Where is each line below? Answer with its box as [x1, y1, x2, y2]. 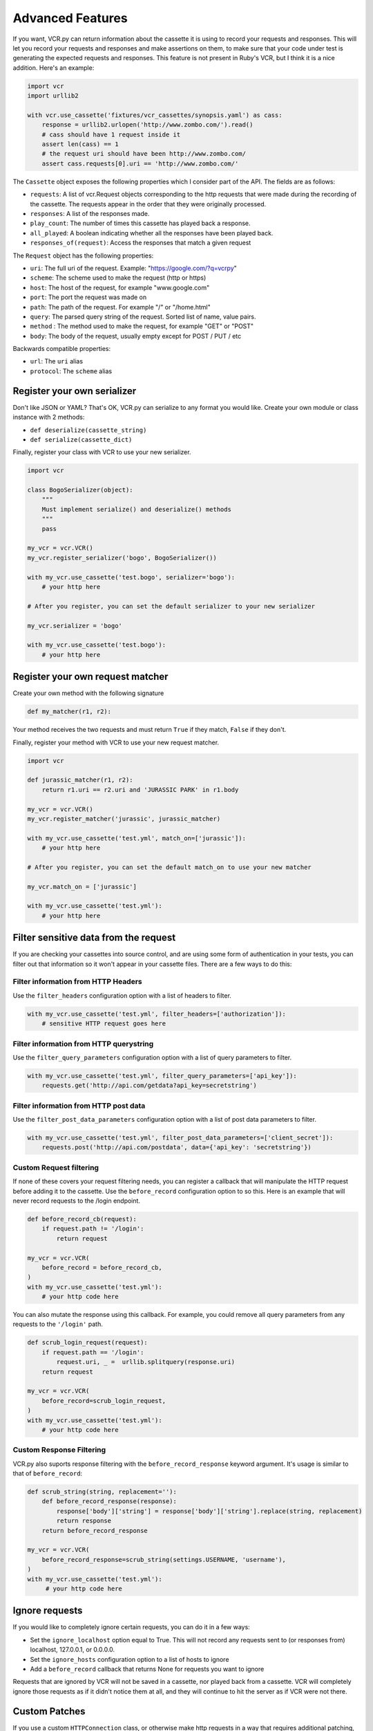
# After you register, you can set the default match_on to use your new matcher [27, 863, 312, 871]
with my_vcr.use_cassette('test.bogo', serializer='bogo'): [27, 573, 236, 581]
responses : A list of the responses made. [30, 209, 150, 217]
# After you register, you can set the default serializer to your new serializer [27, 602, 316, 610]
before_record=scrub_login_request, [41, 1397, 166, 1405]
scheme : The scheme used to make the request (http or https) [30, 273, 207, 282]
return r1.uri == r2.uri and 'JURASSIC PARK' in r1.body [41, 786, 239, 793]
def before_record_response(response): [41, 1498, 178, 1505]
